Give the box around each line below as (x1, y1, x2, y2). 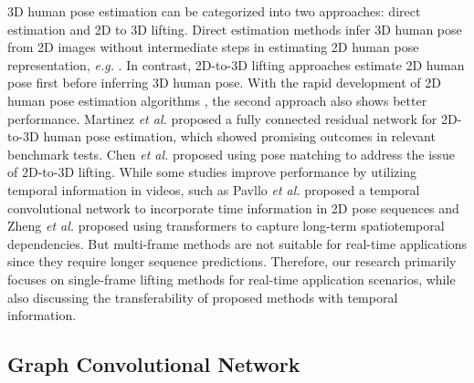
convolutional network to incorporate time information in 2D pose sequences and (7, 198, 459, 217)
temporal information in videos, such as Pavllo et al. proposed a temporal (7, 180, 420, 199)
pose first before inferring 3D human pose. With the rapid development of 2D (7, 73, 441, 92)
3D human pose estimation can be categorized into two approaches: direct (7, 2, 421, 20)
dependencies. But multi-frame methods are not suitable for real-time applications (7, 233, 468, 253)
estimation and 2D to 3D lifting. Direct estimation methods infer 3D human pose (7, 19, 462, 38)
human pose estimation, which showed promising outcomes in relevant (43, 127, 436, 146)
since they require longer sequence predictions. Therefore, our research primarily (7, 252, 457, 271)
